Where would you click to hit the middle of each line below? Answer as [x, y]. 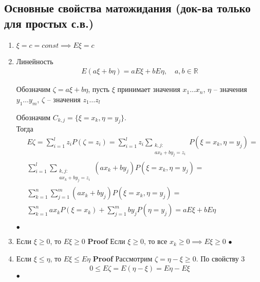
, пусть [99, 89]
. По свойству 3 [220, 258]
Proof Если [106, 241]
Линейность [35, 61]
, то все [155, 241]
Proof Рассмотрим [123, 258]
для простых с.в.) [49, 23]
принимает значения [149, 89]
